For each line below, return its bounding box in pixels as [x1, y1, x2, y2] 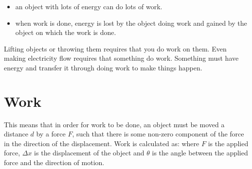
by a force [36, 129, 66, 139]
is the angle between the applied [152, 148, 248, 158]
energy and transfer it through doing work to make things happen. [4, 62, 202, 72]
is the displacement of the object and [34, 148, 144, 158]
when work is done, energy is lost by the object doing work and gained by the [15, 17, 247, 28]
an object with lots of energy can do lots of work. [15, 1, 162, 11]
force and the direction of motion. [4, 157, 105, 168]
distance [4, 129, 28, 139]
